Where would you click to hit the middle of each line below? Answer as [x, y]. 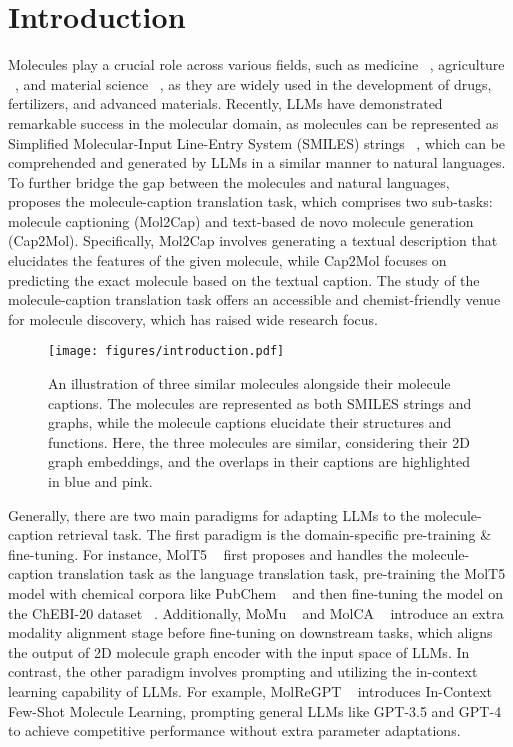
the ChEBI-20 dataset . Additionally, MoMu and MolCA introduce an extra [256, 612]
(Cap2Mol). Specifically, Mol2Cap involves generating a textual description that [253, 240]
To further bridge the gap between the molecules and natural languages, [229, 181]
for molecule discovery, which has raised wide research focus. [193, 318]
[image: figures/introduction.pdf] [166, 351]
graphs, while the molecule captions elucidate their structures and [250, 422]
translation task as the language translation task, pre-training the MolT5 [281, 573]
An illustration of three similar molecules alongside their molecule [249, 383]
